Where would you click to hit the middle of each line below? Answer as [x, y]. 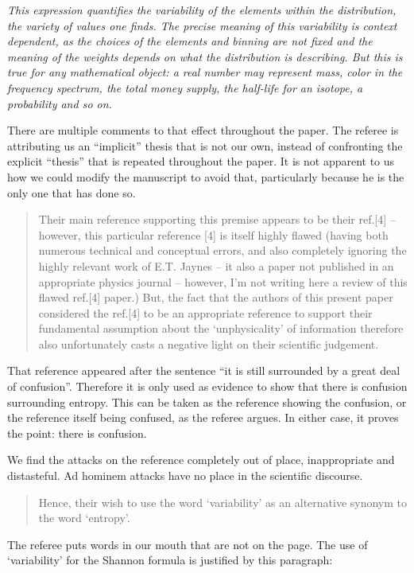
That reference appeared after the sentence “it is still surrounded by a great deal [204, 370]
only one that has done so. [72, 192]
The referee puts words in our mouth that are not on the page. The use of [188, 544]
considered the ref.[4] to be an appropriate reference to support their [205, 312]
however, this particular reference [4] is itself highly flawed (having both [213, 234]
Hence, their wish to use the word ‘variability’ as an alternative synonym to [223, 502]
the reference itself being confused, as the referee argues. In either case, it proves [203, 417]
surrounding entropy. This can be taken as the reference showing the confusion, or [207, 401]
